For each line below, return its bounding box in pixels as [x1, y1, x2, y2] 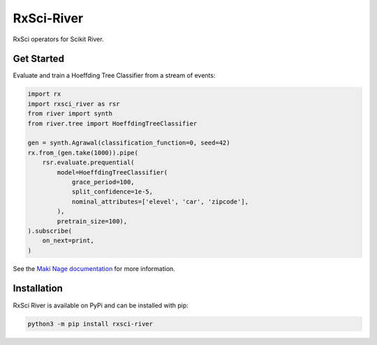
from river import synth [27, 110, 113, 118]
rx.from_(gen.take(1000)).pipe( [27, 149, 139, 156]
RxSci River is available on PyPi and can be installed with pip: [13, 301, 188, 309]
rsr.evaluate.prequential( [42, 159, 135, 167]
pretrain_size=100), [57, 217, 128, 225]
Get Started [13, 53, 64, 65]
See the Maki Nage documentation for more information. [13, 264, 176, 272]
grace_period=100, [71, 178, 135, 186]
